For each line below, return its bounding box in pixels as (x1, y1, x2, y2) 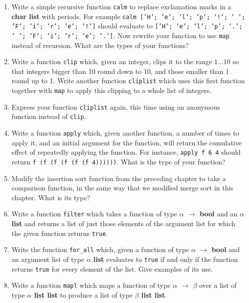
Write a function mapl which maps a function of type (11, 280, 171, 290)
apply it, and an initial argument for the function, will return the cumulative (11, 137, 242, 147)
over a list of (199, 280, 237, 290)
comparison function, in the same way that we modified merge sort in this (11, 183, 233, 193)
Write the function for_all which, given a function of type (11, 244, 189, 255)
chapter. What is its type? (11, 192, 91, 202)
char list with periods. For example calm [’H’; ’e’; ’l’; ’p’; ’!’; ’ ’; (11, 11, 245, 21)
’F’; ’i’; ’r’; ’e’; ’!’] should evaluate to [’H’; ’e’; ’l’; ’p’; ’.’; (11, 21, 243, 31)
